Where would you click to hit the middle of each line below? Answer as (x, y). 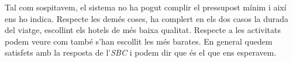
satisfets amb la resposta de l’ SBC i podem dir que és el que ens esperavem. (141, 52)
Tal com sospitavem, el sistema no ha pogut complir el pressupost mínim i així (146, 7)
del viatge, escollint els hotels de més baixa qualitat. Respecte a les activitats (143, 30)
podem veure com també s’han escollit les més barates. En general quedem (139, 41)
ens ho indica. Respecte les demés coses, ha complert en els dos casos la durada (147, 18)
